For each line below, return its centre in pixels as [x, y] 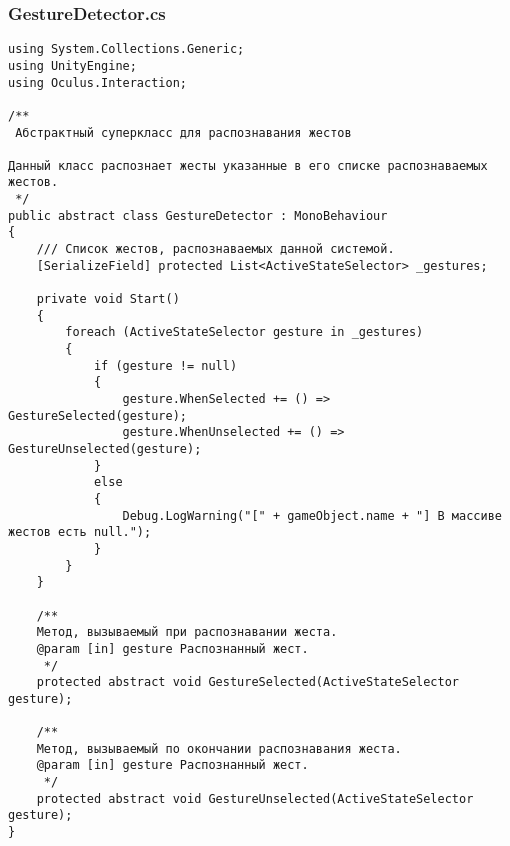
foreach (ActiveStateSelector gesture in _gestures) [244, 332]
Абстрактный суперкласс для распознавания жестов [183, 132]
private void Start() [108, 299]
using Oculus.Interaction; [97, 82]
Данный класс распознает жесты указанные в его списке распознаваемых [248, 165]
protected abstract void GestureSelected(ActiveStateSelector [248, 682]
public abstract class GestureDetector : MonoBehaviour [198, 215]
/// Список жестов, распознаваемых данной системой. [215, 249]
